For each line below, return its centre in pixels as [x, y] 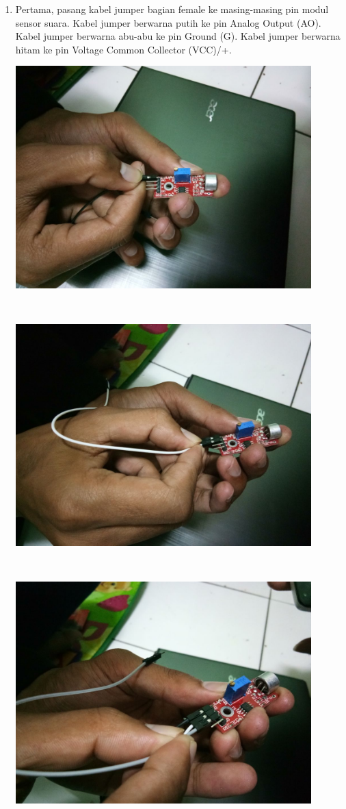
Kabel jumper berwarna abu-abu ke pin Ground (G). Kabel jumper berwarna [178, 36]
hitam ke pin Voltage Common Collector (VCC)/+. [123, 49]
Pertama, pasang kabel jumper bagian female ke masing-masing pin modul [172, 9]
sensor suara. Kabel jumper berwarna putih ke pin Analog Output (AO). [168, 22]
